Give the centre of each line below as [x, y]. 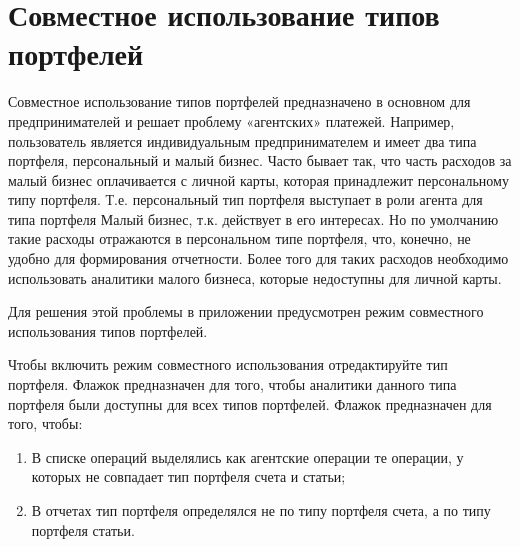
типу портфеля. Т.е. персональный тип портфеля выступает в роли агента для [245, 199]
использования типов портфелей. [108, 330]
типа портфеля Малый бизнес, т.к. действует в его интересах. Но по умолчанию [253, 218]
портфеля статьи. [83, 529]
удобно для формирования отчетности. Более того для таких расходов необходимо [258, 258]
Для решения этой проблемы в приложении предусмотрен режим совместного [246, 311]
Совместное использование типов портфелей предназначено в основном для [239, 101]
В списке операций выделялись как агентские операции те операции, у [247, 456]
